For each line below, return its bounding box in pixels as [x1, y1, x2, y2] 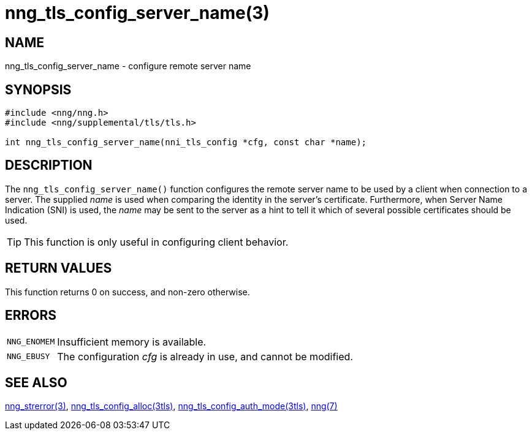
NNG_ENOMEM [7, 337, 55, 347]
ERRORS [5, 308, 57, 323]
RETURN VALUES [5, 260, 112, 276]
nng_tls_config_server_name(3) [5, 2, 270, 23]
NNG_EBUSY [7, 352, 50, 361]
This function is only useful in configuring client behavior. [24, 235, 289, 248]
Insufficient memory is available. [57, 335, 207, 348]
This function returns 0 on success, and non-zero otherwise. [5, 286, 250, 297]
